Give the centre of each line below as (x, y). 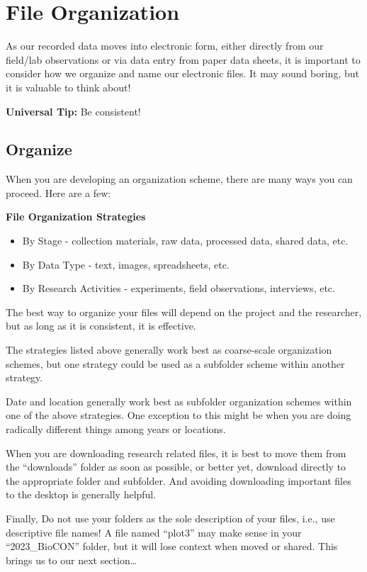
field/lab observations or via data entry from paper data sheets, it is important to (183, 59)
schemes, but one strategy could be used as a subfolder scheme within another (175, 363)
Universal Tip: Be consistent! (73, 111)
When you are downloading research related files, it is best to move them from (176, 453)
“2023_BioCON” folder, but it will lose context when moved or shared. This (172, 546)
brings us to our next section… (72, 560)
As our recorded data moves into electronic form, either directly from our (165, 46)
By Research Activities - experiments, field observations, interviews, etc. (179, 288)
